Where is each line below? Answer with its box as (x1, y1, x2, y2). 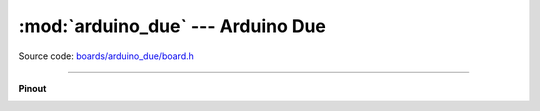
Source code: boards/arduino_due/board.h (18, 50, 195, 62)
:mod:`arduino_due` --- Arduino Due (18, 15, 327, 37)
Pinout (18, 82, 47, 94)
